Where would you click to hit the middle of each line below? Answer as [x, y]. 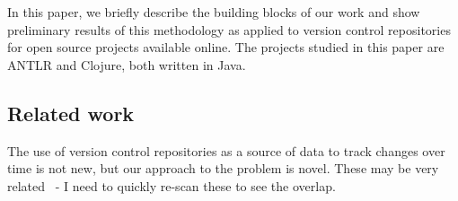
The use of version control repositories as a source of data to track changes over [226, 150]
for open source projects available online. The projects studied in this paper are [226, 47]
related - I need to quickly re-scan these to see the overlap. [172, 185]
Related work [71, 113]
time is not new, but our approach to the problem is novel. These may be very [223, 168]
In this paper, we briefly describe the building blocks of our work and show [214, 12]
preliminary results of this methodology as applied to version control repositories [229, 29]
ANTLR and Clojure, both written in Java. [127, 64]
